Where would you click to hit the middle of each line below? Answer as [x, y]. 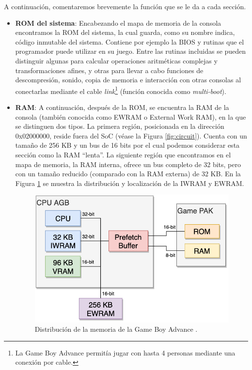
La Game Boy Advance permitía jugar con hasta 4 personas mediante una [125, 352]
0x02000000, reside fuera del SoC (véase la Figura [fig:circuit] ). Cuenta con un [131, 135]
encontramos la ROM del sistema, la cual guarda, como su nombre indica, [125, 32]
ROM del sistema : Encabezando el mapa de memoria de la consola [118, 23]
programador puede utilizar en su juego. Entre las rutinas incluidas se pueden [131, 51]
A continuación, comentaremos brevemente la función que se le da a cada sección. [125, 6]
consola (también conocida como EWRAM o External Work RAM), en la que [131, 116]
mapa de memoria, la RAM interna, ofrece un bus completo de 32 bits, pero [128, 164]
